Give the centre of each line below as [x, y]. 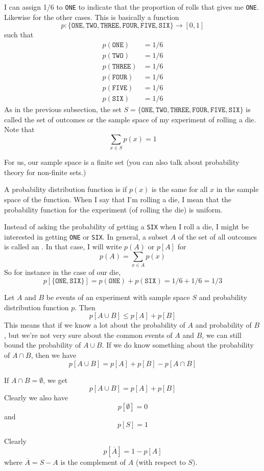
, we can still [222, 335]
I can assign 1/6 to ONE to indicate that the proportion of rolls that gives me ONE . [131, 7]
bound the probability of [43, 345]
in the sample [237, 189]
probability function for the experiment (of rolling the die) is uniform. [113, 209]
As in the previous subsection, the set [63, 109]
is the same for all [180, 189]
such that [19, 35]
